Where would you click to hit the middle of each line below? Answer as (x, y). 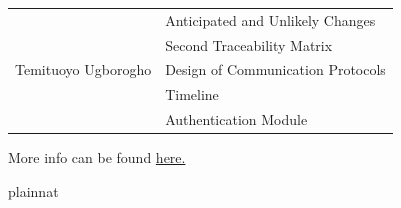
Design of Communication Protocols (275, 69)
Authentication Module (236, 119)
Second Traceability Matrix (249, 44)
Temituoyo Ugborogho (83, 69)
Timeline (192, 94)
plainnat (33, 190)
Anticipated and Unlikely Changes (270, 19)
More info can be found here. (97, 157)
